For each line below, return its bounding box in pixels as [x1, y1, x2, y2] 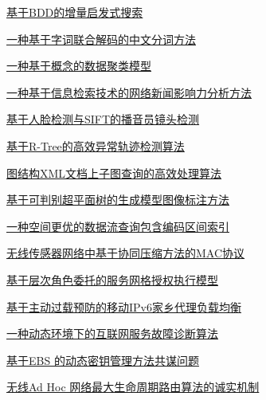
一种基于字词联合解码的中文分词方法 [6, 30, 196, 47]
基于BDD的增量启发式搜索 [6, 4, 143, 20]
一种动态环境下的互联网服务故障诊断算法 [6, 325, 218, 342]
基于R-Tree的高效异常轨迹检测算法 [6, 137, 185, 154]
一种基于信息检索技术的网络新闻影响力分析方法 [6, 84, 252, 100]
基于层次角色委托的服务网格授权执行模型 [6, 271, 218, 288]
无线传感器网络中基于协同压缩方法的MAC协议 [6, 245, 245, 261]
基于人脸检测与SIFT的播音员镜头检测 [6, 111, 200, 127]
